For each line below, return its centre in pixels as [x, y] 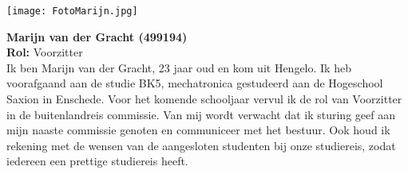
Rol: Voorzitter [45, 52]
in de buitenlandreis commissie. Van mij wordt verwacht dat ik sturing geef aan [201, 114]
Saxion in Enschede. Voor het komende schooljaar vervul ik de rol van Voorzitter [204, 99]
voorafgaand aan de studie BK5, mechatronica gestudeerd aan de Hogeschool [195, 83]
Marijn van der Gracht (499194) [97, 36]
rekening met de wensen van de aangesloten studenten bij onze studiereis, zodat [201, 145]
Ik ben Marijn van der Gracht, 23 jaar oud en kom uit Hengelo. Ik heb [179, 67]
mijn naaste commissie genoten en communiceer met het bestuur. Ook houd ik [198, 130]
